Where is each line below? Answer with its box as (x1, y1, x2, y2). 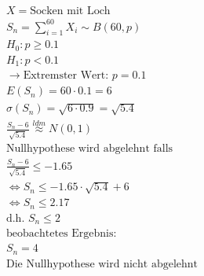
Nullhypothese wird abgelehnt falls (5, 143, 173, 155)
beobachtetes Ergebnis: (5, 228, 117, 240)
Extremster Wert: (23, 70, 109, 82)
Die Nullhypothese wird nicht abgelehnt (5, 258, 199, 270)
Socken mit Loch (30, 6, 111, 17)
